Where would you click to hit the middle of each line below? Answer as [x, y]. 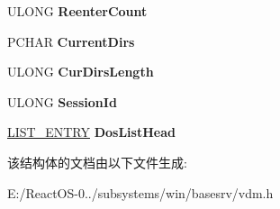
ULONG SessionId [62, 101]
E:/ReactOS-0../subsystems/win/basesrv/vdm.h [140, 192]
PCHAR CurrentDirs [71, 41]
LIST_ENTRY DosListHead [91, 132]
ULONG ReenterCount [77, 11]
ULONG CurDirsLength [81, 72]
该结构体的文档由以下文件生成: [97, 162]
